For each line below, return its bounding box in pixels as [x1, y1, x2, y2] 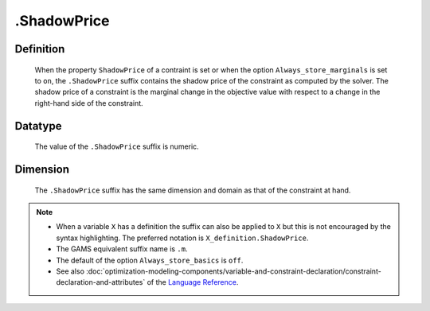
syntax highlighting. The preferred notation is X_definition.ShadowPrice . [56, 233, 309, 243]
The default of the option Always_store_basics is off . [56, 255, 244, 265]
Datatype [14, 119, 62, 133]
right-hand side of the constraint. [34, 98, 143, 107]
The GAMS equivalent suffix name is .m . [56, 244, 188, 254]
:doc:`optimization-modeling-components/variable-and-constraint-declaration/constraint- [86, 266, 381, 276]
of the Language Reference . [147, 278, 239, 287]
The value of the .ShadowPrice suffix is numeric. [34, 142, 199, 151]
